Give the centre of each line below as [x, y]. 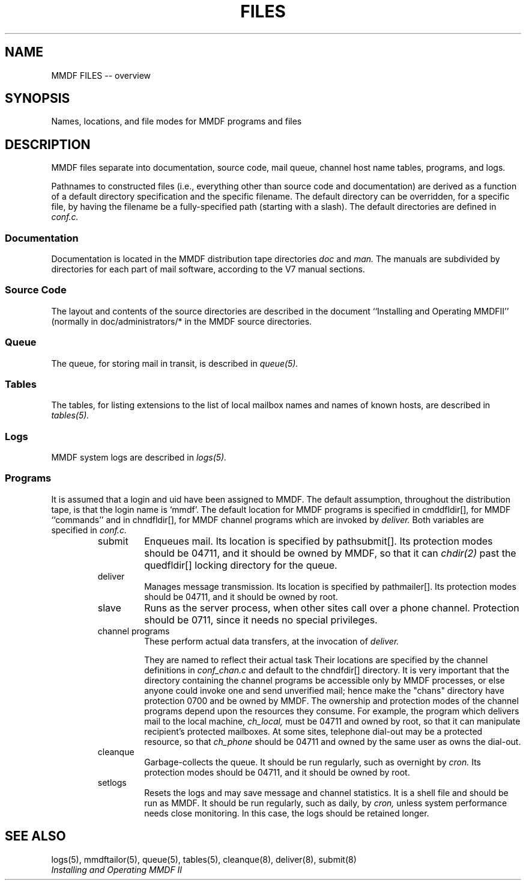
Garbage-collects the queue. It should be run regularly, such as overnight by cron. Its [313, 762]
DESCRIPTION [48, 144]
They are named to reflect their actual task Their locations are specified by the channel [316, 660]
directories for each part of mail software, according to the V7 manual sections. [208, 269]
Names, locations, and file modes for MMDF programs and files [177, 121]
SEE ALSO [35, 836]
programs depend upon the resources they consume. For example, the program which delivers [332, 711]
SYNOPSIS [38, 99]
